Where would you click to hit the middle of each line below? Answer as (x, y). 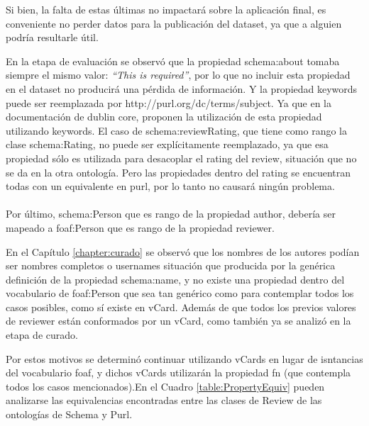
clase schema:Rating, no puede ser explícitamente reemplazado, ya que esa (167, 144)
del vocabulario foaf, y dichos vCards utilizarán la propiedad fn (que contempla (178, 372)
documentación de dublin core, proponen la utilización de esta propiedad (164, 117)
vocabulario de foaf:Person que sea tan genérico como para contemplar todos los (180, 293)
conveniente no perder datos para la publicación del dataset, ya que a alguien (174, 23)
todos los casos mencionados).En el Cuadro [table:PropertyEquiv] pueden (165, 386)
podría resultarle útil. (52, 37)
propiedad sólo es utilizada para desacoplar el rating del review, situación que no (181, 158)
